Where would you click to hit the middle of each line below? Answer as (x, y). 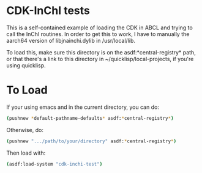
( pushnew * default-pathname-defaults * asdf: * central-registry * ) (90, 118)
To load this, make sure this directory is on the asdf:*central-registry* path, (101, 52)
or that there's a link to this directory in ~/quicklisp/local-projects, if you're (100, 59)
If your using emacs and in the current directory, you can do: (83, 107)
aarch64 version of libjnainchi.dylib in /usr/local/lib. (71, 40)
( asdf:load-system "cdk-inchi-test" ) (54, 164)
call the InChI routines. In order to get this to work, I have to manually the (98, 34)
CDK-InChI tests (48, 11)
